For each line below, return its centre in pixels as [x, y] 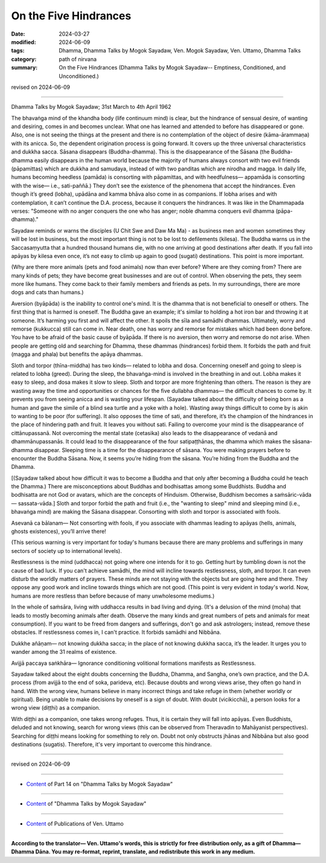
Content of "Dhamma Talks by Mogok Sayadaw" [86, 804]
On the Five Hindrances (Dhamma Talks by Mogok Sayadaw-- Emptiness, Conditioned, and [172, 68]
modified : [24, 42]
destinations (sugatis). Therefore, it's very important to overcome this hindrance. [111, 745]
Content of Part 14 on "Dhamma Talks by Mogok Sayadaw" [100, 784]
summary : [24, 68]
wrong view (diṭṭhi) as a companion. [56, 708]
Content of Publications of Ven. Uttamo [75, 823]
